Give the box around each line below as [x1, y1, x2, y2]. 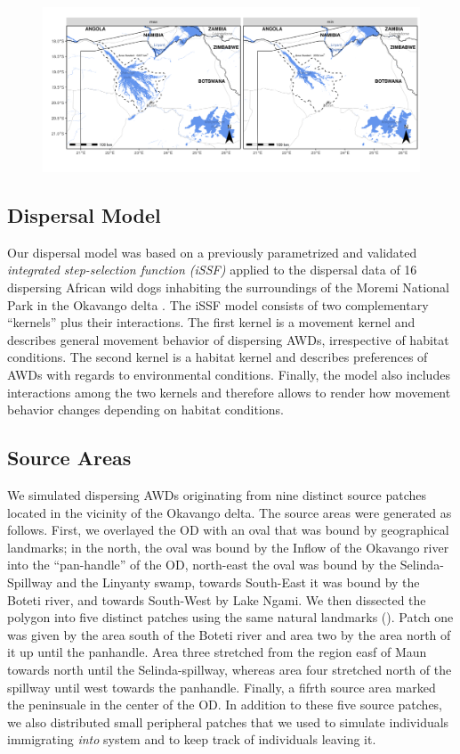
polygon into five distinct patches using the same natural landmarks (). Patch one [7, 608, 454, 627]
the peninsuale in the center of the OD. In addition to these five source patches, [7, 695, 443, 714]
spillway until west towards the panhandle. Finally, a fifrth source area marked [7, 677, 436, 696]
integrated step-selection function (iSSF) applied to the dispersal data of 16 [7, 260, 417, 279]
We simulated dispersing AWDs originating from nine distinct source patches [7, 486, 427, 504]
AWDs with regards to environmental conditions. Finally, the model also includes [7, 365, 450, 384]
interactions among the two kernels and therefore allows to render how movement [7, 382, 451, 401]
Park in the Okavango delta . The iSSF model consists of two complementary [7, 295, 429, 314]
